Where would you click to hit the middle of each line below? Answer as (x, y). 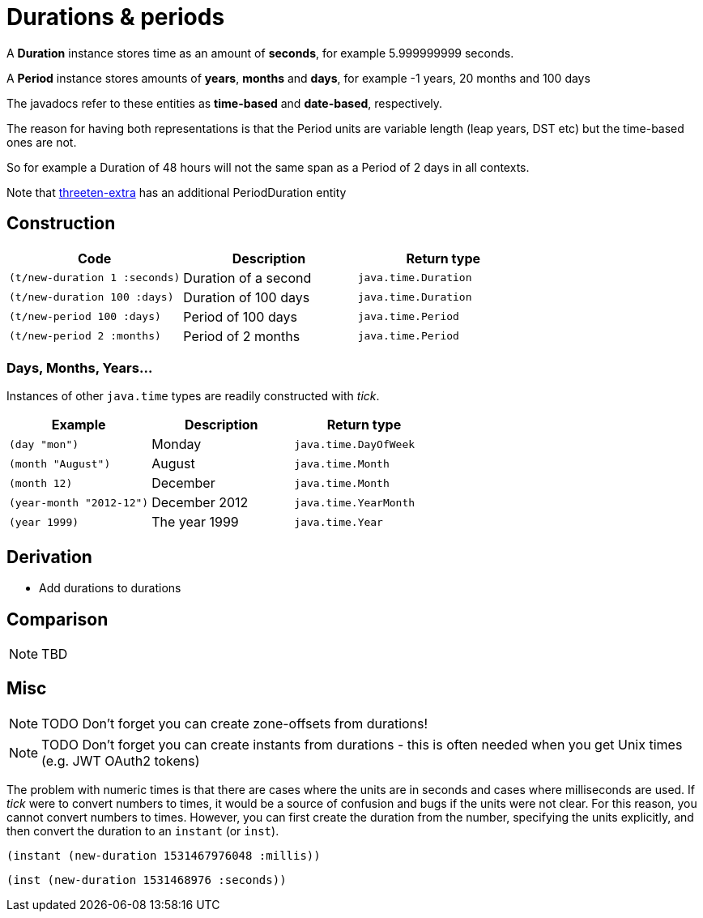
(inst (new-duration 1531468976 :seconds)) (147, 880)
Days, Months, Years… (80, 367)
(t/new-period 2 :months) (85, 336)
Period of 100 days (240, 316)
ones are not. (42, 142)
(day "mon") (44, 444)
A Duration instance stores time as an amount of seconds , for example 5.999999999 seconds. (260, 53)
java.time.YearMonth (355, 502)
